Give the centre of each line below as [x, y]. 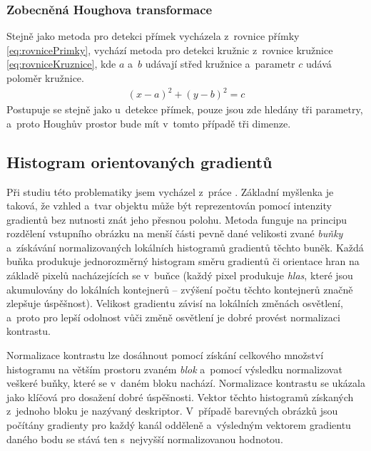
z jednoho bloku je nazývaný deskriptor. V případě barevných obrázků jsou [172, 411]
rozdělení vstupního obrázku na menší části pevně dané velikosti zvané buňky [175, 233]
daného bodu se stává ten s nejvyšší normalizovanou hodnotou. [145, 439]
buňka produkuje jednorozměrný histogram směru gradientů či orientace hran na [183, 261]
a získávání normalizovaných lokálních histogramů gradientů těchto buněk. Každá [185, 247]
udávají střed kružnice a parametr [220, 64]
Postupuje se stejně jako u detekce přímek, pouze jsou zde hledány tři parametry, [185, 109]
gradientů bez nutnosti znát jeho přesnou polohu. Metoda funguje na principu [177, 219]
